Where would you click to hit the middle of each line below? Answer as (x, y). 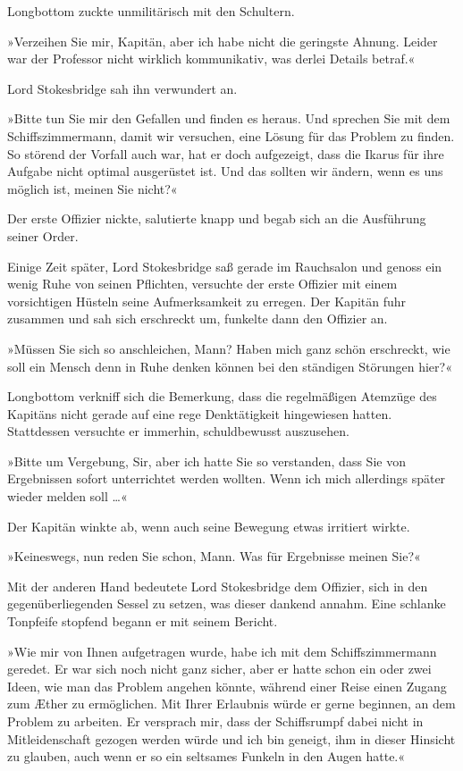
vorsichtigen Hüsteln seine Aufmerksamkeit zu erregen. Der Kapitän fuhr (207, 301)
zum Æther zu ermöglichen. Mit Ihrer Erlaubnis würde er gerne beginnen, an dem (231, 704)
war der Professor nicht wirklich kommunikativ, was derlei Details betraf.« (211, 59)
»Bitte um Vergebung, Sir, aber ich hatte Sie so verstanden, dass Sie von (206, 461)
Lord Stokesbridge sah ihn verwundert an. (122, 88)
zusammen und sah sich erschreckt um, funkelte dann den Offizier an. (198, 318)
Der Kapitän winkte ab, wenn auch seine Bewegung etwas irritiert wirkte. (209, 526)
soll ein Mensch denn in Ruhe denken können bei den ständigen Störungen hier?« (230, 366)
